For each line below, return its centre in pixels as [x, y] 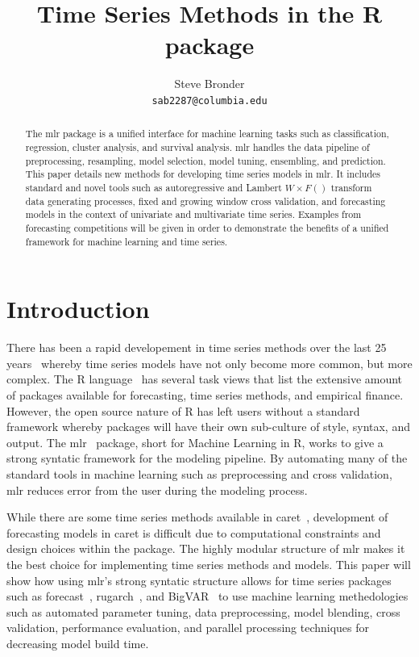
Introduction [78, 309]
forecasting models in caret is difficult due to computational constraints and [194, 532]
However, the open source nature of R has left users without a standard [183, 410]
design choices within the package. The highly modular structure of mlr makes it [206, 548]
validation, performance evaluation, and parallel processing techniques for [188, 628]
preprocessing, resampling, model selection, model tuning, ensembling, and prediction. [205, 160]
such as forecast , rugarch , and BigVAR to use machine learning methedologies [207, 596]
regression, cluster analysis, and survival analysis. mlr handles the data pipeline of [197, 147]
